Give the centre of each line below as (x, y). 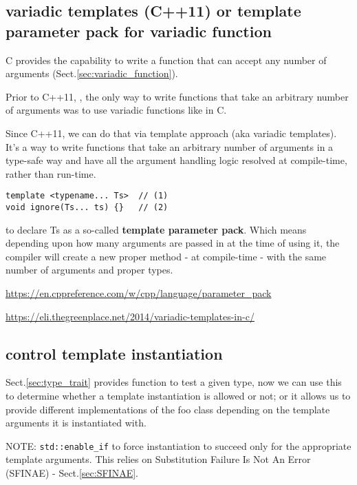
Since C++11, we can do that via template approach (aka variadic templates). (171, 133)
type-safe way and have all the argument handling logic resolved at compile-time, (176, 160)
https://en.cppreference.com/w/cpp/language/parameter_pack (139, 293)
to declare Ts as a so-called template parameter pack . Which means (156, 229)
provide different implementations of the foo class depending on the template (168, 409)
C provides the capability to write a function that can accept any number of (166, 60)
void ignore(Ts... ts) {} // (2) (87, 207)
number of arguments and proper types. (89, 270)
